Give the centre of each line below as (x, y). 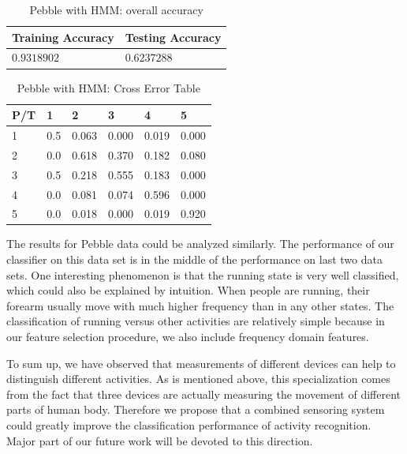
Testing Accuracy (173, 37)
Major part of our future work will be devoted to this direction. (160, 440)
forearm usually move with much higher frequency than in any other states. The (200, 305)
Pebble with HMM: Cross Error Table (108, 87)
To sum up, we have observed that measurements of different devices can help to (201, 363)
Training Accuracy (63, 37)
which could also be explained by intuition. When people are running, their (188, 290)
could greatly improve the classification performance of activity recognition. (189, 424)
